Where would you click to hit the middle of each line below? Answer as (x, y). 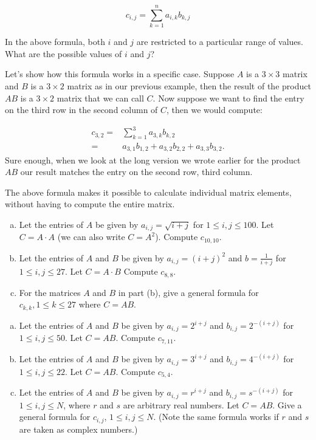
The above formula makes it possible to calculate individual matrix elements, (148, 192)
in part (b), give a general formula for (188, 292)
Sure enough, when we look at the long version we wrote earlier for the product (153, 160)
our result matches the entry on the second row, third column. (136, 172)
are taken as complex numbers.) (78, 429)
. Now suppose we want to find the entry (228, 98)
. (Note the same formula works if (216, 417)
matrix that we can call (100, 98)
